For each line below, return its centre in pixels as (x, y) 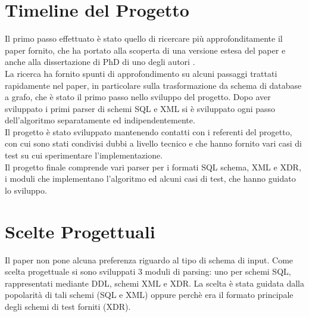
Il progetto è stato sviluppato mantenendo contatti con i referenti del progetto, (149, 131)
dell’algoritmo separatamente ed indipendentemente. (100, 120)
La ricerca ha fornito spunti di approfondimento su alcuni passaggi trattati (141, 73)
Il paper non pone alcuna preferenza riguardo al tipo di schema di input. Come (149, 259)
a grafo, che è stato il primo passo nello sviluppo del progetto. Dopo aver (138, 97)
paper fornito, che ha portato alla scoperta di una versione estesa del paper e (145, 50)
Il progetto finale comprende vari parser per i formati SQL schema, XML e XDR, (153, 167)
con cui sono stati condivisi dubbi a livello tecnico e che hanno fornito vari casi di (153, 143)
